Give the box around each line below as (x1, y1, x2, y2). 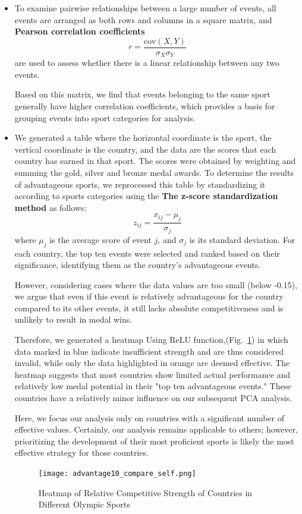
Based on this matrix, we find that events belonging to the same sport (14, 88, 270, 100)
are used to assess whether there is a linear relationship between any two (14, 56, 279, 69)
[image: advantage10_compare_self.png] (38, 469, 196, 478)
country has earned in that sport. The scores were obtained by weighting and (14, 154, 296, 167)
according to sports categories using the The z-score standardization (14, 190, 278, 202)
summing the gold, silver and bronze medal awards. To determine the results (14, 166, 294, 179)
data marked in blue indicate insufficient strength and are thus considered (14, 345, 284, 357)
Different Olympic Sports (38, 498, 130, 510)
